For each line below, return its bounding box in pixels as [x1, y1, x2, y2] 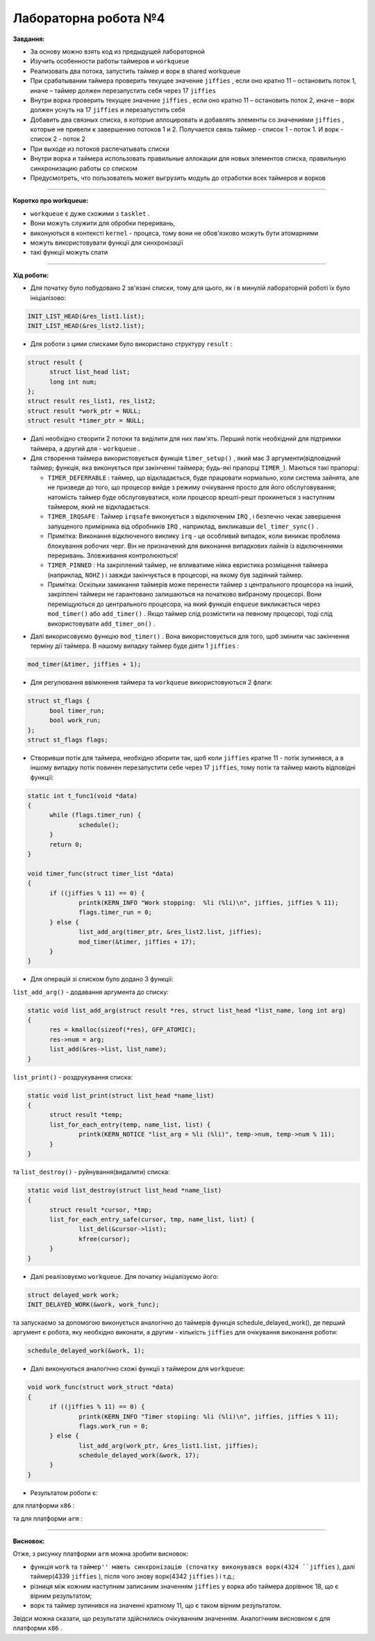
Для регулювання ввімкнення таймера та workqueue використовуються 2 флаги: [30, 678, 273, 687]
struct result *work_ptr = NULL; [27, 407, 142, 415]
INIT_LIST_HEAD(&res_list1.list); [27, 312, 145, 320]
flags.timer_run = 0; [78, 908, 153, 917]
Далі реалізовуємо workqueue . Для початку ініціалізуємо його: [30, 1272, 219, 1280]
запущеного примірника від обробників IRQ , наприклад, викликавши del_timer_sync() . [47, 522, 319, 530]
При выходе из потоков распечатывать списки [30, 145, 169, 153]
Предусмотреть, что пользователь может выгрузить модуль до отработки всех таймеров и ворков [30, 174, 326, 182]
